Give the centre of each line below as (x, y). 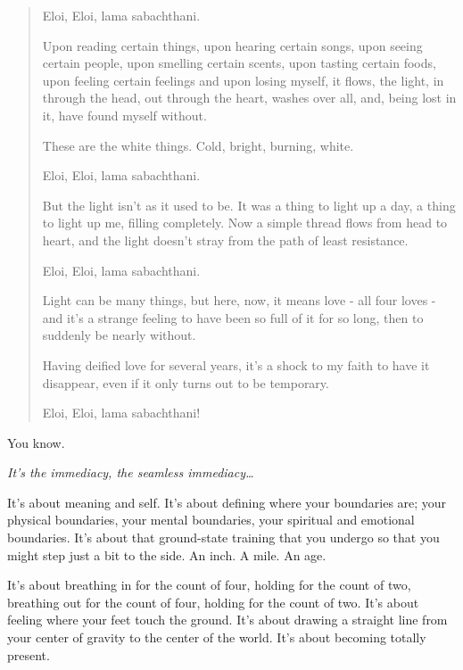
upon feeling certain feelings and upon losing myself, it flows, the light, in (243, 80)
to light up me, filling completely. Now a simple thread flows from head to (245, 223)
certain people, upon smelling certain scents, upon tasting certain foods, (239, 63)
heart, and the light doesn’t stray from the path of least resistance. (225, 240)
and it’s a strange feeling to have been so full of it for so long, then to (233, 317)
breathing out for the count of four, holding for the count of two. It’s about (213, 602)
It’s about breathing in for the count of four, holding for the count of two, (209, 585)
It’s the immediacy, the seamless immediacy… (131, 472)
